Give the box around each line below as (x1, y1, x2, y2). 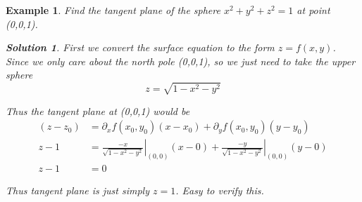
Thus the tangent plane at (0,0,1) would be (6, 103, 190, 118)
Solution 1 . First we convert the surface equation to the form (6, 40, 275, 55)
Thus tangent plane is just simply (6, 183, 149, 198)
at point (297, 3, 330, 17)
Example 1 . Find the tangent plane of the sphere (6, 3, 220, 17)
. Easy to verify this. (175, 183, 264, 198)
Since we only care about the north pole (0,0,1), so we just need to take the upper (6, 53, 356, 68)
